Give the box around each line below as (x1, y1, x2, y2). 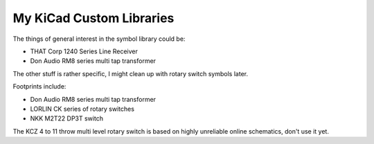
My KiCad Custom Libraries (12, 10, 175, 26)
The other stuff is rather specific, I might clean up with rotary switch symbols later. (12, 69, 249, 78)
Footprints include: (12, 82, 66, 91)
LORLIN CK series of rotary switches (30, 105, 135, 113)
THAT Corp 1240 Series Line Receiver (30, 47, 138, 55)
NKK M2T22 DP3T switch (30, 114, 104, 123)
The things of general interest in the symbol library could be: (12, 35, 186, 43)
